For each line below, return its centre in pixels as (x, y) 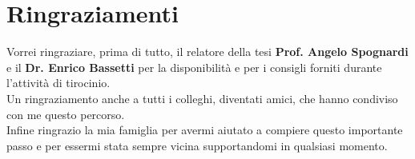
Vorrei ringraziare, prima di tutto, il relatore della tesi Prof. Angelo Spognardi (207, 52)
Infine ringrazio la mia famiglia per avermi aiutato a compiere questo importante (205, 130)
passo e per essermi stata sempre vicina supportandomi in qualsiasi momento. (197, 145)
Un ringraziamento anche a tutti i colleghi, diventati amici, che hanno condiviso (202, 98)
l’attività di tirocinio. (58, 83)
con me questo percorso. (66, 114)
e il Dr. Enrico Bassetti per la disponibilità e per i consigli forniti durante (194, 67)
